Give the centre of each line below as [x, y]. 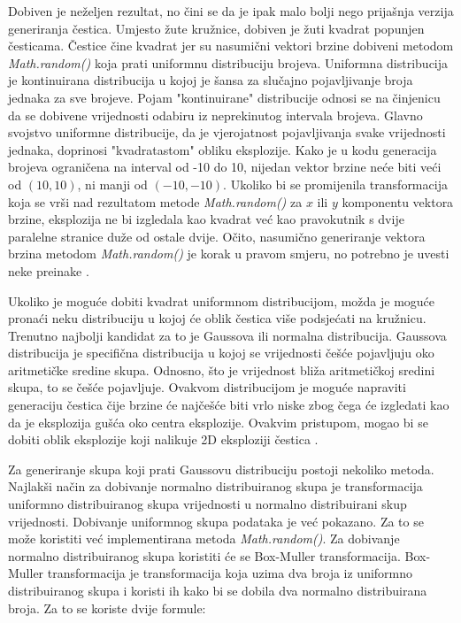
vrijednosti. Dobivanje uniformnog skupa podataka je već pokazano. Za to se [216, 521]
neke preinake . [49, 270]
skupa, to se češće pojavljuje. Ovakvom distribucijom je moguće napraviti [207, 387]
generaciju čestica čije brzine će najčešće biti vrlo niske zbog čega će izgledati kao [229, 405]
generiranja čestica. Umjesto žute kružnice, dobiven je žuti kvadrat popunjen [216, 28]
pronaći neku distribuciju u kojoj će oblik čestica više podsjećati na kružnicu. [217, 318]
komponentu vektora [398, 201]
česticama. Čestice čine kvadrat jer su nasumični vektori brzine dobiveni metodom [231, 46]
